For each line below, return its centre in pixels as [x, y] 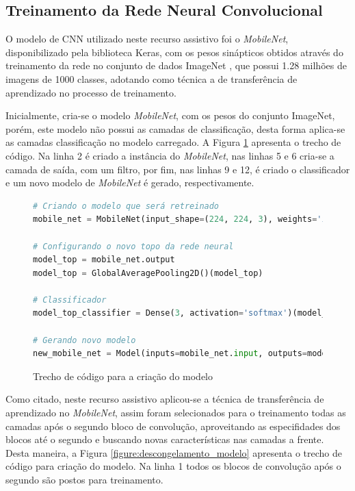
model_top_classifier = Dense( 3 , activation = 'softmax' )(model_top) [190, 313]
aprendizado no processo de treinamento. [91, 92]
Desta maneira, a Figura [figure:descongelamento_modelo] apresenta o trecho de [174, 452]
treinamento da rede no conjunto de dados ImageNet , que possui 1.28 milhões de [176, 65]
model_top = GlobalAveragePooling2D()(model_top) [148, 273]
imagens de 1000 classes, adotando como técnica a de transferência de [152, 78]
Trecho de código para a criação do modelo [123, 376]
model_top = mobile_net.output [104, 260]
